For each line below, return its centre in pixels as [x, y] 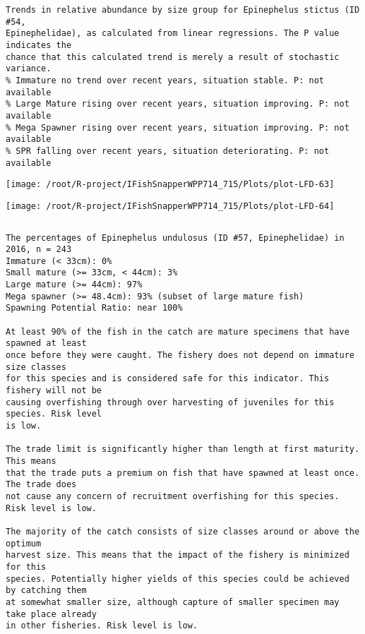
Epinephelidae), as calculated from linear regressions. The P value [173, 34]
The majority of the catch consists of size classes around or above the [183, 531]
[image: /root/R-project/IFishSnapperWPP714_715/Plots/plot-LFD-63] [170, 185]
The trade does [41, 485]
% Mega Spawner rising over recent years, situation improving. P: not [178, 127]
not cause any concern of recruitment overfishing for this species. [173, 496]
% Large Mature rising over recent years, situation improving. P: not [178, 104]
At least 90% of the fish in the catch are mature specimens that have [178, 331]
